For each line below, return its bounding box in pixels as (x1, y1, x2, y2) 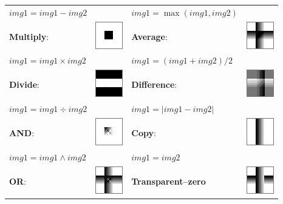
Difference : (131, 78, 177, 91)
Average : (131, 30, 168, 42)
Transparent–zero (131, 174, 206, 187)
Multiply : (9, 30, 49, 42)
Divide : (9, 78, 40, 91)
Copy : (131, 126, 156, 139)
